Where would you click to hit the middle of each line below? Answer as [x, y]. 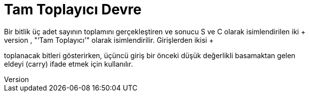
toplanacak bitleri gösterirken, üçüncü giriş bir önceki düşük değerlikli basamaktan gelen [150, 55]
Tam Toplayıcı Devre [73, 9]
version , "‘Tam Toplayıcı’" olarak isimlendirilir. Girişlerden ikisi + [109, 40]
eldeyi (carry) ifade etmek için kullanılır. [69, 64]
